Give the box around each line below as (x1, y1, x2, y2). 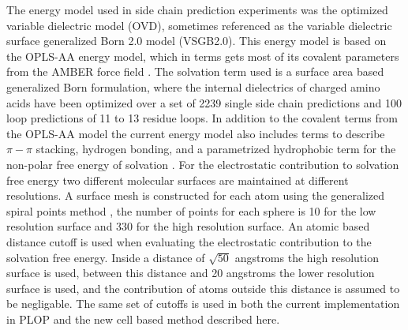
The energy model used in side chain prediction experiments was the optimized (6, 2, 388, 17)
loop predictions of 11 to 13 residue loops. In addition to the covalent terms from (6, 110, 398, 126)
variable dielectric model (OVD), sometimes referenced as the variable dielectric (6, 17, 392, 33)
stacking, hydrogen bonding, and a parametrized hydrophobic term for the (36, 141, 396, 157)
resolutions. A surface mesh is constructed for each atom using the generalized (6, 187, 385, 204)
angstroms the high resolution (234, 249, 379, 265)
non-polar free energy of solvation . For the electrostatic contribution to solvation (6, 156, 399, 172)
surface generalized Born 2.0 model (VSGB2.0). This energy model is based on (6, 32, 387, 49)
